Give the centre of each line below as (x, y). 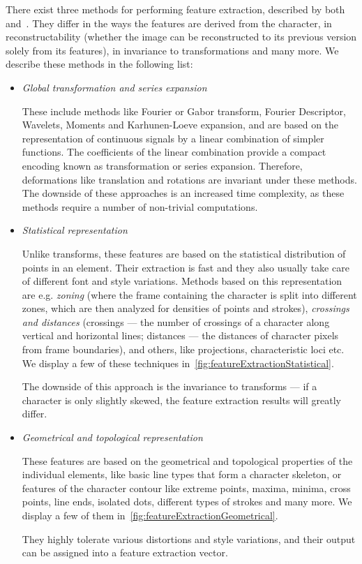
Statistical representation (75, 230)
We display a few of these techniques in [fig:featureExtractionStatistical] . (178, 363)
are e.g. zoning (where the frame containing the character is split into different (189, 294)
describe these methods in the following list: (99, 64)
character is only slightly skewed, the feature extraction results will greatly (181, 400)
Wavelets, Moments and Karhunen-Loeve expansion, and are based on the (180, 125)
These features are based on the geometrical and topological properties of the (187, 460)
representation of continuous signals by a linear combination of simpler (173, 138)
